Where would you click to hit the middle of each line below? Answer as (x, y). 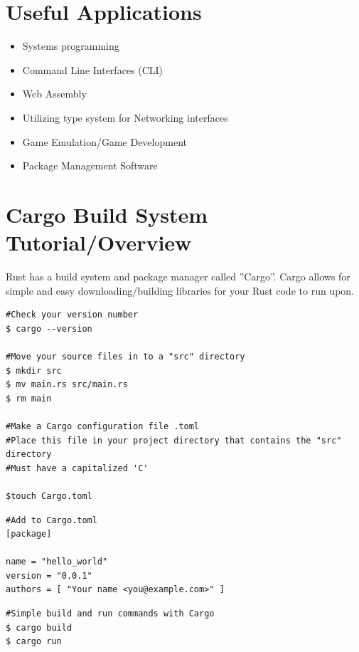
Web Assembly (54, 94)
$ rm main (29, 398)
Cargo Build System (107, 214)
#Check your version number (72, 315)
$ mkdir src (34, 370)
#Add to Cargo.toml (52, 520)
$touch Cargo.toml (49, 496)
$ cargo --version (49, 328)
